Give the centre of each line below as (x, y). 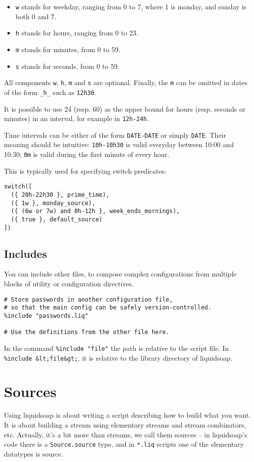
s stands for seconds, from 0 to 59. (68, 66)
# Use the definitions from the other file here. (87, 332)
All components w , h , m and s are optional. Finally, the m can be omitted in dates (126, 82)
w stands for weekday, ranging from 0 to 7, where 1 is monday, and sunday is (131, 6)
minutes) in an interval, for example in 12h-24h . (76, 118)
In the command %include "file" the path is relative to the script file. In (116, 348)
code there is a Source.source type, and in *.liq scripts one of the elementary (124, 444)
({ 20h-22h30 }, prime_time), (60, 195)
